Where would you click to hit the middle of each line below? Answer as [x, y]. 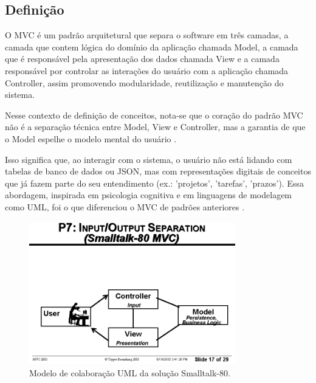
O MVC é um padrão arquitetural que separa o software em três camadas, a [147, 35]
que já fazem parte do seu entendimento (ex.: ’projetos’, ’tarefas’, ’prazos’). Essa [154, 183]
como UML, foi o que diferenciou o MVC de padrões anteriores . [125, 206]
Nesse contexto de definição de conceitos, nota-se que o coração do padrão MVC [154, 115]
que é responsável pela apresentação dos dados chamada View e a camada [142, 59]
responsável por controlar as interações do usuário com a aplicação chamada [147, 70]
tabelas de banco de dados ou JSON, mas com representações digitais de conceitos [158, 171]
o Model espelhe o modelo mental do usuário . [91, 138]
